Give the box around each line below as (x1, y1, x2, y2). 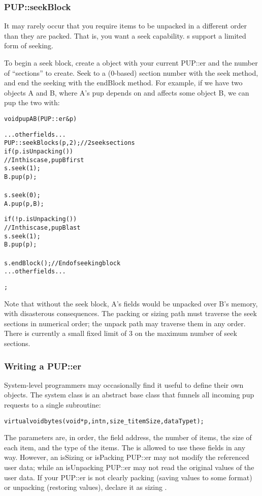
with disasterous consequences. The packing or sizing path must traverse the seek (4, 308, 257, 319)
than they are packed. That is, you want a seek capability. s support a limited (4, 30, 246, 41)
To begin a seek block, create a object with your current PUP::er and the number (4, 57, 258, 68)
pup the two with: (4, 97, 60, 108)
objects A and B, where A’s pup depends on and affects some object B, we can (4, 87, 249, 98)
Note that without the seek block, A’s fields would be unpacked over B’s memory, (4, 298, 258, 308)
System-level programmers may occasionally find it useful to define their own (4, 379, 244, 390)
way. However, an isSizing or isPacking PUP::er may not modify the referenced (4, 452, 249, 462)
